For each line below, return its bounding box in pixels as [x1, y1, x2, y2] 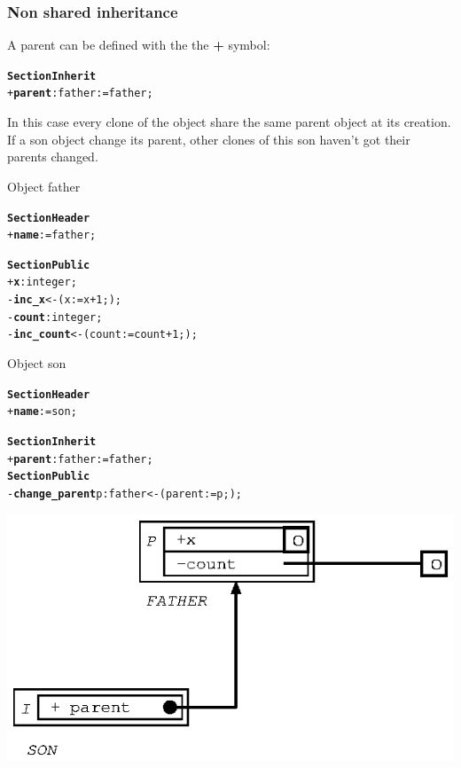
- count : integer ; [7, 310, 103, 324]
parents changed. [7, 147, 98, 166]
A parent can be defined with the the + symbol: [7, 35, 270, 54]
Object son [7, 354, 66, 372]
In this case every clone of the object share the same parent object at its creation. [7, 113, 451, 131]
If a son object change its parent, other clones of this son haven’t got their [7, 129, 410, 148]
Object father [7, 176, 81, 195]
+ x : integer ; [7, 276, 77, 289]
